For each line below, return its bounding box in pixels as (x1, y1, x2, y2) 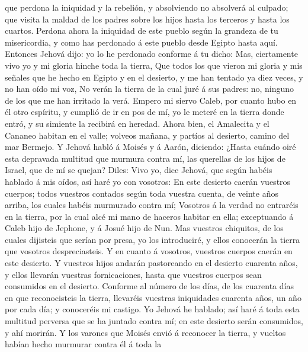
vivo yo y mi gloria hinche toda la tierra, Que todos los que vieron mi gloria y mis (5, 59, 303, 71)
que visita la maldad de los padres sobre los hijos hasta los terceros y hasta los (5, 12, 290, 25)
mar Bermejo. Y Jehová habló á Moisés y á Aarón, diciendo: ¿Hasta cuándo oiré (5, 140, 296, 153)
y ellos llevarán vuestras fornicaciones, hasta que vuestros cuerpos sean (5, 268, 262, 280)
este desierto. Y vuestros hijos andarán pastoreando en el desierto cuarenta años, (5, 257, 298, 269)
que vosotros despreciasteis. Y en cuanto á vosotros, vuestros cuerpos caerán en (5, 245, 293, 257)
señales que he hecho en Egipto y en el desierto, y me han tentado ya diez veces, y (5, 71, 303, 83)
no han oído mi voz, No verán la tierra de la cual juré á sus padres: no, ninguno (5, 82, 294, 95)
